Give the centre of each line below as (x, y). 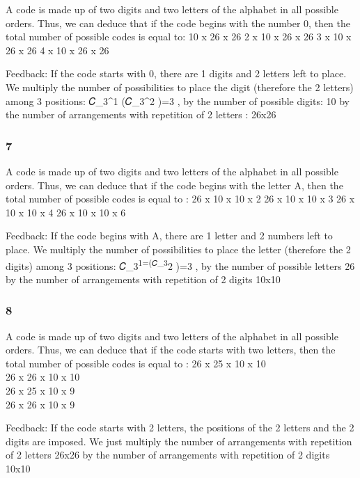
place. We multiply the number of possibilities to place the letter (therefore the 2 (178, 249)
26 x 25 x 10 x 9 (40, 390)
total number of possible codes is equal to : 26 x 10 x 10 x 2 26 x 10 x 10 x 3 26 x (180, 199)
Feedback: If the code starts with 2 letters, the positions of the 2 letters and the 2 (180, 428)
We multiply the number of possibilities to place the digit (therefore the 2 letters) (180, 87)
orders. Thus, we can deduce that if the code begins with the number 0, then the (178, 23)
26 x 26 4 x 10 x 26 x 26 (57, 50)
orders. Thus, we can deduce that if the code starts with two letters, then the (171, 350)
